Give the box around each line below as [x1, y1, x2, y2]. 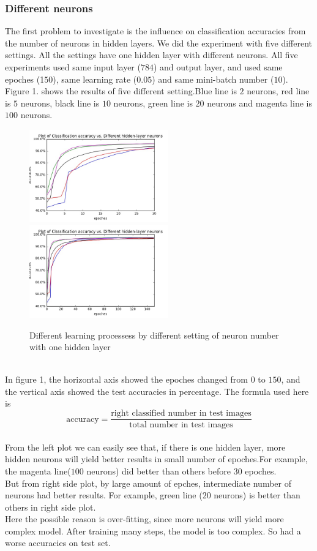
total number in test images [129, 421, 233, 430]
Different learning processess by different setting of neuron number [29, 328, 279, 341]
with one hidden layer [29, 340, 111, 353]
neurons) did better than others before [86, 464, 231, 477]
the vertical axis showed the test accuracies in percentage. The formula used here [5, 384, 309, 397]
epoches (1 [5, 72, 45, 85]
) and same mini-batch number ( [152, 72, 274, 85]
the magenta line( [5, 464, 71, 477]
